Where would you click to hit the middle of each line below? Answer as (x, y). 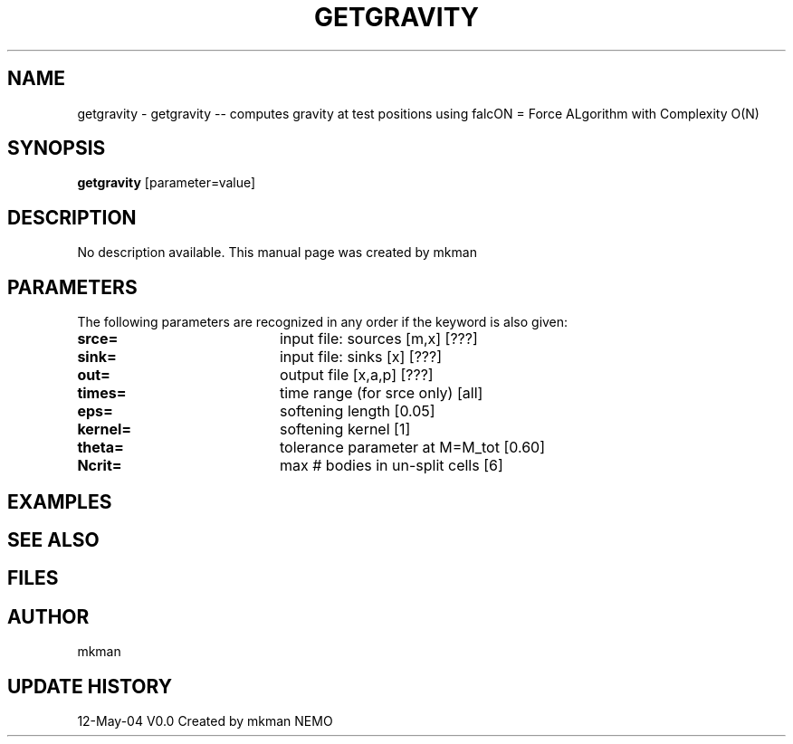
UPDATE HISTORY (90, 686)
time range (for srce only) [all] (381, 393)
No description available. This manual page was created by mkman (277, 253)
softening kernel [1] (345, 429)
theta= (100, 448)
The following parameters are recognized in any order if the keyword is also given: (323, 322)
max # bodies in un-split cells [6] (391, 466)
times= (102, 393)
